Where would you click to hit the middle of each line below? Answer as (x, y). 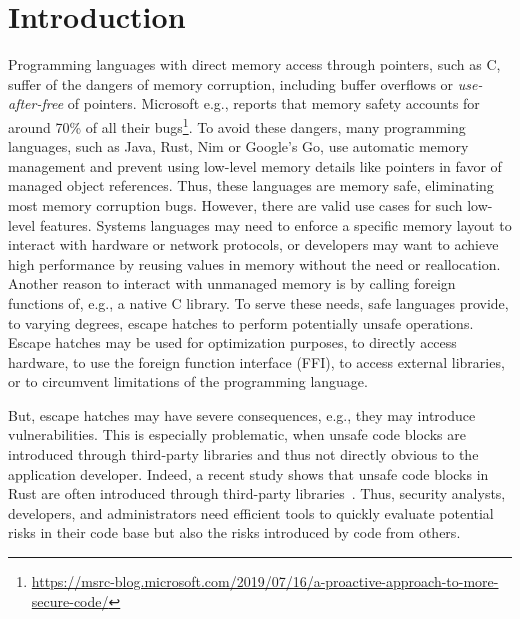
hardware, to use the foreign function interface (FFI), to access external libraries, (256, 361)
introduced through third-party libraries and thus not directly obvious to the (243, 454)
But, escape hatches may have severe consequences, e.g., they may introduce (242, 414)
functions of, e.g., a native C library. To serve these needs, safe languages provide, (258, 302)
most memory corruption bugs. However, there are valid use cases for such (235, 204)
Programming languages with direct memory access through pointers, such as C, (254, 64)
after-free (36, 103)
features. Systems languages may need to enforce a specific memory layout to (275, 224)
